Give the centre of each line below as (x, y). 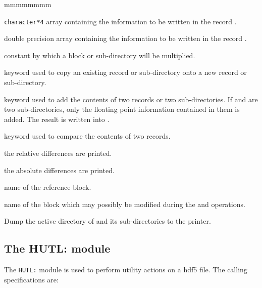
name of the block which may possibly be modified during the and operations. (125, 204)
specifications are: (31, 279)
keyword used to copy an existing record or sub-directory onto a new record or (125, 72)
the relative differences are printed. (58, 153)
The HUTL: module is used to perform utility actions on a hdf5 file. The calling (126, 270)
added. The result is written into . (57, 119)
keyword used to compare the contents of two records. (87, 136)
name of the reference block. (48, 187)
